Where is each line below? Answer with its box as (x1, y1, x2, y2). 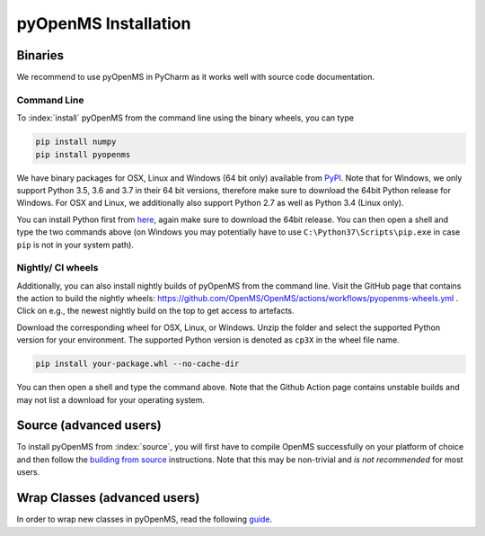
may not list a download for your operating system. (16, 394, 206, 405)
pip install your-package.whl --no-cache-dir (35, 359, 240, 369)
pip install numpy (35, 137, 117, 147)
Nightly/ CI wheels (16, 262, 99, 274)
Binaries (16, 48, 65, 63)
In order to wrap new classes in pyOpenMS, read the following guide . (16, 514, 273, 525)
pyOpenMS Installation (16, 13, 191, 33)
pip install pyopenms (35, 149, 131, 159)
